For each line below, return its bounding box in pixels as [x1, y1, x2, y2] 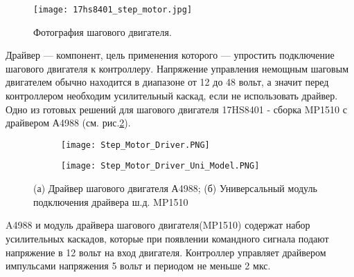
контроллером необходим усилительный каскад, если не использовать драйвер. [6, 88, 338, 103]
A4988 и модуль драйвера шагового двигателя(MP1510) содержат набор [6, 218, 310, 232]
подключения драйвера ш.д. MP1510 [33, 194, 188, 209]
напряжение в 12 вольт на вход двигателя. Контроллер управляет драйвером [6, 245, 326, 259]
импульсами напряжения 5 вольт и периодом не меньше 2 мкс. [6, 258, 271, 273]
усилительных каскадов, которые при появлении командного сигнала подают [6, 231, 329, 245]
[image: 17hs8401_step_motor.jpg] [33, 5, 193, 15]
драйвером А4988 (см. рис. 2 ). [6, 115, 131, 130]
